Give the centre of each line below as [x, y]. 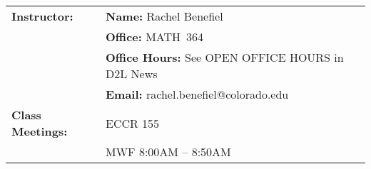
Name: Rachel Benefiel [164, 16]
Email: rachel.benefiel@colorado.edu [197, 94]
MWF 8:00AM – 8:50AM [168, 152]
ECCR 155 [132, 123]
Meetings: [40, 131]
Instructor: [42, 16]
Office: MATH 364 [154, 37]
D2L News [131, 73]
